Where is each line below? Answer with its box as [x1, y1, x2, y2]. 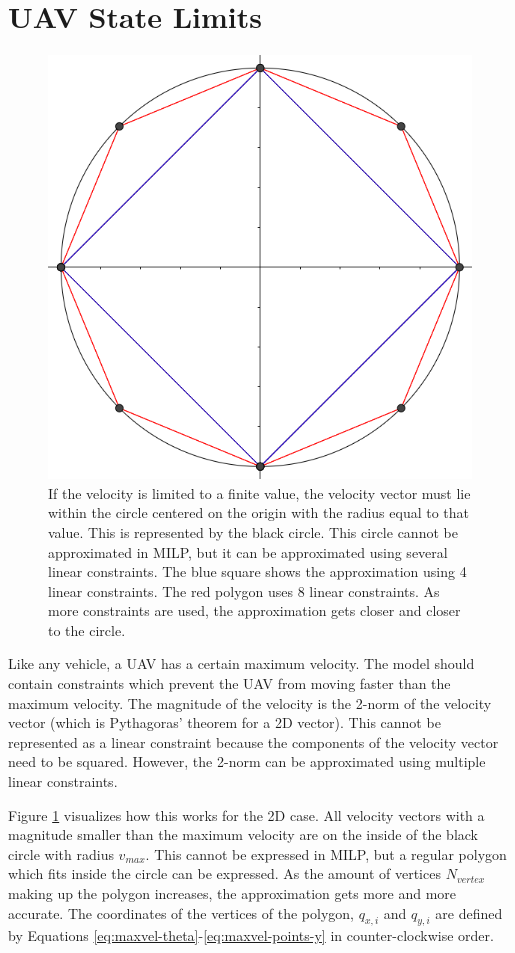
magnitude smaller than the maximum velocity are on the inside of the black [8, 824, 478, 845]
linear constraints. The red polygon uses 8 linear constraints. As [48, 580, 440, 601]
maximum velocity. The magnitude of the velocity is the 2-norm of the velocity [8, 692, 492, 713]
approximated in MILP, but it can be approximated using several [48, 541, 448, 562]
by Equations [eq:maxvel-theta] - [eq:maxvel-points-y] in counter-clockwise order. [8, 925, 494, 946]
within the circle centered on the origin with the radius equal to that [48, 502, 470, 523]
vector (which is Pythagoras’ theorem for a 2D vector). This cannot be [8, 712, 441, 733]
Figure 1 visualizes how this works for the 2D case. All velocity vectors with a [8, 804, 485, 825]
